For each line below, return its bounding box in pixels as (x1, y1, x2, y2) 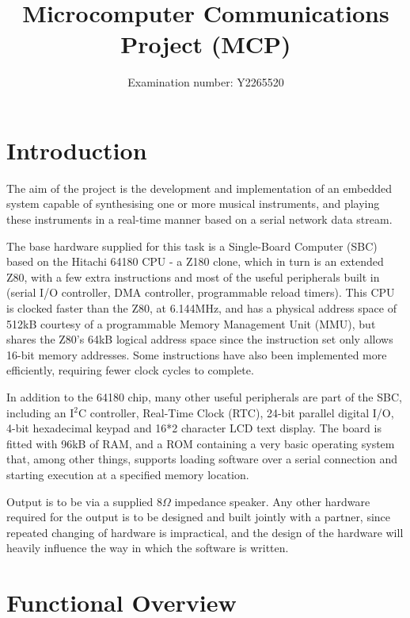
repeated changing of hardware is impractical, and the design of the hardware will (6, 524, 404, 540)
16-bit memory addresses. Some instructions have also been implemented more (6, 346, 387, 363)
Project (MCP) (120, 28, 291, 60)
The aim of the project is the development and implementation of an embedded (6, 179, 392, 196)
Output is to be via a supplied (6, 493, 154, 509)
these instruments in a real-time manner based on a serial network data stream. (6, 211, 393, 228)
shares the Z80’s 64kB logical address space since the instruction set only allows (6, 331, 393, 347)
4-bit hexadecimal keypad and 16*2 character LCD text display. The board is (6, 420, 382, 436)
